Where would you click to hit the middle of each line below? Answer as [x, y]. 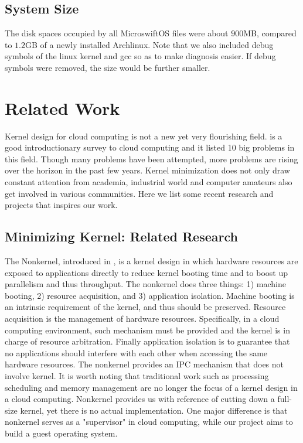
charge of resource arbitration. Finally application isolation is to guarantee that [147, 341]
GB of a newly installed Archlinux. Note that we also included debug [149, 44]
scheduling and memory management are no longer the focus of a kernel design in [151, 387]
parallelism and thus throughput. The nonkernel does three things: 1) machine [146, 284]
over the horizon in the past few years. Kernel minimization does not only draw [147, 170]
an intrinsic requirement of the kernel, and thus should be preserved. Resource [145, 307]
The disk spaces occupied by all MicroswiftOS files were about [117, 33]
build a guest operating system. [61, 433]
